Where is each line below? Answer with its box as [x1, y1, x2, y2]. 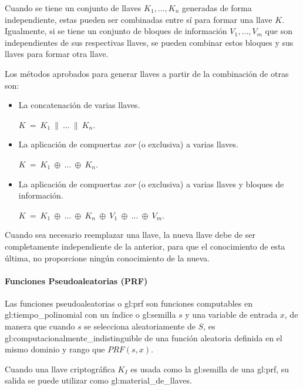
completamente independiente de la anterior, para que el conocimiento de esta [5, 240, 285, 252]
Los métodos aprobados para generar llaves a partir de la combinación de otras [5, 67, 289, 79]
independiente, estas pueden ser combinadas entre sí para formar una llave [5, 13, 272, 25]
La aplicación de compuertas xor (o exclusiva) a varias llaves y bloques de [18, 177, 284, 190]
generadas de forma [181, 2, 252, 14]
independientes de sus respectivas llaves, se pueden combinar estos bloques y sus [5, 36, 294, 48]
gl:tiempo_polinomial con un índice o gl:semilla [5, 308, 176, 321]
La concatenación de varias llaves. [18, 99, 140, 111]
